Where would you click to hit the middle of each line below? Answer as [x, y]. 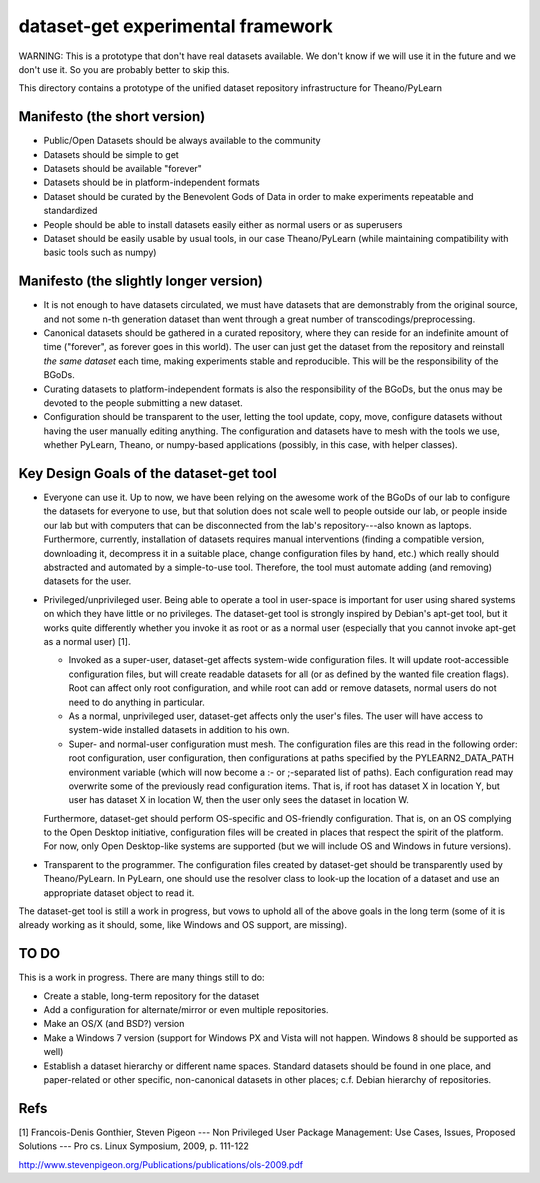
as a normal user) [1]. [87, 641]
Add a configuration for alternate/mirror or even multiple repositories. [186, 1010]
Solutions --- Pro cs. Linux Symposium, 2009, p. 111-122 [134, 1146]
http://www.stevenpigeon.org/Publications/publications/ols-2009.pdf [161, 1164]
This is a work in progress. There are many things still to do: [141, 977]
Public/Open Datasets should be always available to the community [182, 141]
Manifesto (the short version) [112, 116]
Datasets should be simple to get [111, 154]
